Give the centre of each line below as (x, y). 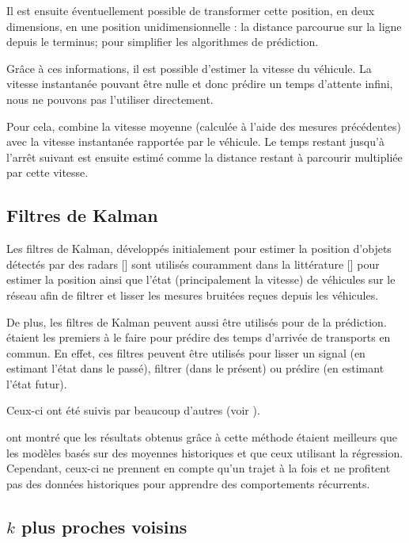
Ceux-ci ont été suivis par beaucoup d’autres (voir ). (133, 410)
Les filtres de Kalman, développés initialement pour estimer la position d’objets (199, 249)
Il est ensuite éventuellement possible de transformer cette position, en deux (191, 10)
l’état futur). (37, 383)
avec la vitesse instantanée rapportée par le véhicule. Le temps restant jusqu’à (195, 141)
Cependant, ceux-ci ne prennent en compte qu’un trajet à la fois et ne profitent (199, 468)
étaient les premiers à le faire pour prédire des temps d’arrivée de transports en (199, 337)
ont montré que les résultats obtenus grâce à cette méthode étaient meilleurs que (202, 437)
